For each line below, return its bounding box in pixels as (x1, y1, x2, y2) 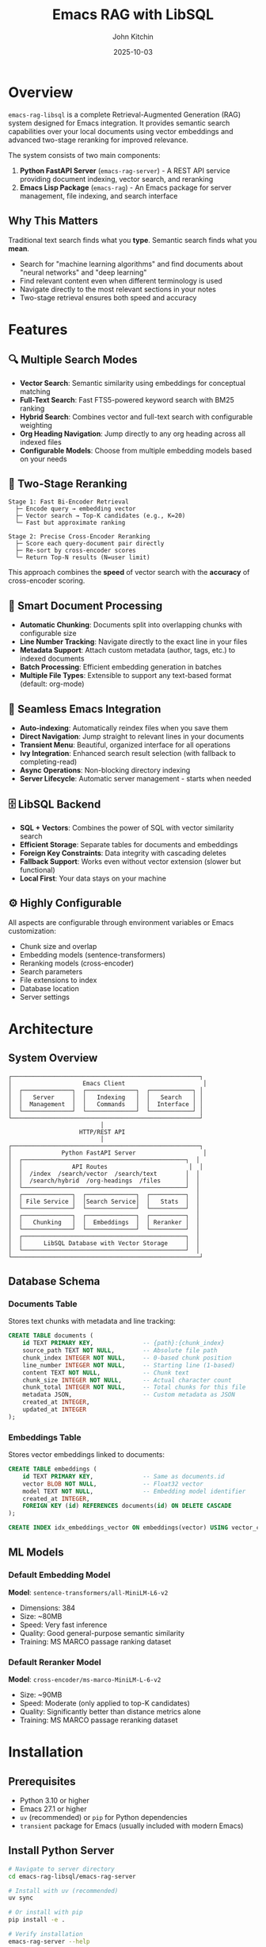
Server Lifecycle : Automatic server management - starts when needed (19, 773, 252, 783)
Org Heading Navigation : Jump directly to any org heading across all (19, 429, 245, 438)
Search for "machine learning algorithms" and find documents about (19, 259, 244, 268)
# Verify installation (8, 1930, 83, 1938)
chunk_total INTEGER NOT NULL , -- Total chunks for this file (22, 1383, 246, 1391)
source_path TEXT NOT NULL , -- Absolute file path (22, 1347, 218, 1355)
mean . (8, 244, 30, 253)
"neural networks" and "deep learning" (19, 268, 147, 277)
